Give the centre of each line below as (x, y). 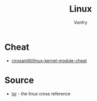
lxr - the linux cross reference (41, 94)
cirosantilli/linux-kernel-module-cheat (49, 60)
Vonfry (81, 22)
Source (19, 80)
